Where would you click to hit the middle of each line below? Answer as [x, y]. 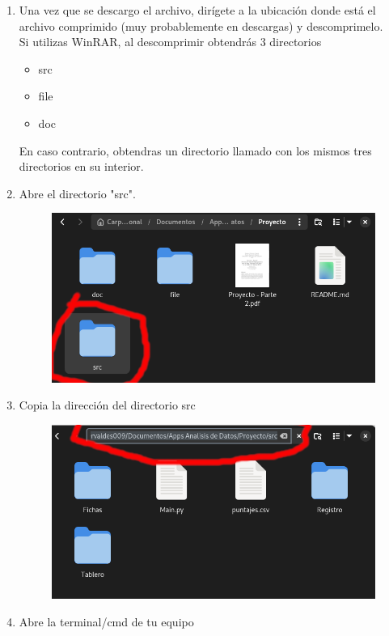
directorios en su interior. [81, 166]
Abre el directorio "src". [77, 193]
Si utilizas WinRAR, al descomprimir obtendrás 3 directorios [170, 42]
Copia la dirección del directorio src [107, 405]
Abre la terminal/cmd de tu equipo [106, 621]
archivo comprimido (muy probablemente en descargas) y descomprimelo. [201, 25]
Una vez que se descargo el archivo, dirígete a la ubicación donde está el [197, 10]
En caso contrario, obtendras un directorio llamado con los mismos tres [195, 150]
